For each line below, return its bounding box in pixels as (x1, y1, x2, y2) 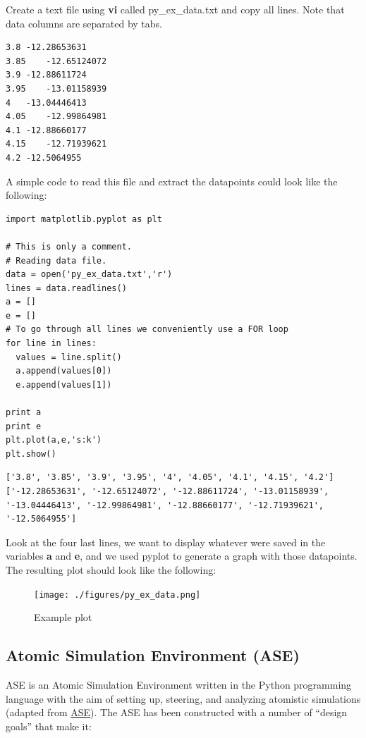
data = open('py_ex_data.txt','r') (6, 269, 173, 280)
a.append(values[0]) (16, 366, 112, 376)
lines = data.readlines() (6, 283, 127, 293)
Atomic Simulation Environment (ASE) (6, 644, 300, 666)
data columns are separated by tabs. (6, 16, 162, 30)
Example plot (34, 610, 92, 625)
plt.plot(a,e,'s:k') (6, 435, 102, 445)
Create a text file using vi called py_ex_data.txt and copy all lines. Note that (6, 2, 345, 16)
